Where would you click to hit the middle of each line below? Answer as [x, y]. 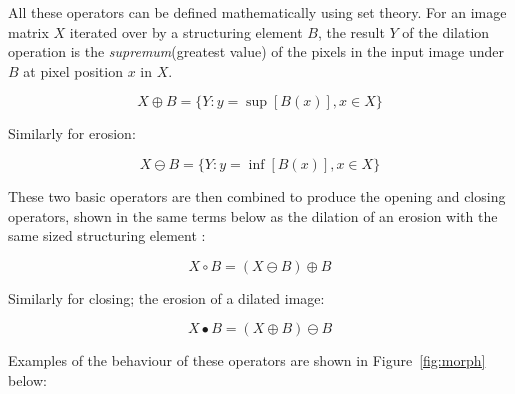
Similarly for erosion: [72, 133]
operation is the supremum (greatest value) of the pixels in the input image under [256, 51]
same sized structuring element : [107, 235]
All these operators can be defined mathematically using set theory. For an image [257, 12]
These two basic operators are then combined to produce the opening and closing [257, 195]
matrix [28, 31]
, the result [351, 31]
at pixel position [73, 70]
